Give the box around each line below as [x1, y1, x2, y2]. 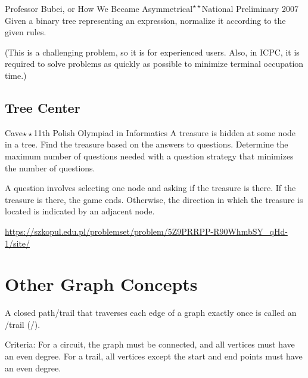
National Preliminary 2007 [201, 2, 298, 14]
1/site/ [5, 236, 30, 249]
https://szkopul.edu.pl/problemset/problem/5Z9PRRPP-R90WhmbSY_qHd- [5, 225, 288, 237]
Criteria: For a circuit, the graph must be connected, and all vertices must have [5, 338, 295, 351]
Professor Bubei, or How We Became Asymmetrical [5, 2, 193, 14]
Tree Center [5, 98, 80, 116]
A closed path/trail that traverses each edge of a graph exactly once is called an [5, 306, 297, 319]
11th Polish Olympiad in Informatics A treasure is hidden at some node [33, 126, 295, 139]
